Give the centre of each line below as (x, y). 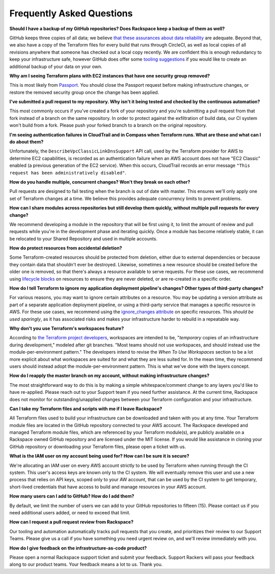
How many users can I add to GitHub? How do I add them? (72, 496)
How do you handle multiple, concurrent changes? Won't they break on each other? (100, 182)
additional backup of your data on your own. (56, 66)
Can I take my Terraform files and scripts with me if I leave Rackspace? (86, 409)
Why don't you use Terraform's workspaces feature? (67, 328)
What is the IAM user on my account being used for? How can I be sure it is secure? (99, 456)
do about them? (26, 142)
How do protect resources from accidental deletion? (66, 248)
